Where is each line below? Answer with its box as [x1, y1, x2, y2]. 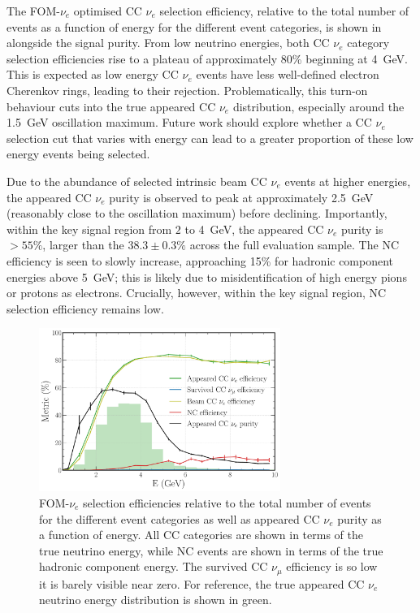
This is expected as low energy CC [6, 66, 179, 83]
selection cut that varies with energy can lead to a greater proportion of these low [6, 129, 414, 146]
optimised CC [73, 2, 142, 19]
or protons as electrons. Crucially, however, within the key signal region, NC [6, 284, 387, 301]
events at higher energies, [284, 172, 411, 189]
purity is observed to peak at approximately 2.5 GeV [109, 188, 374, 205]
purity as [337, 510, 382, 527]
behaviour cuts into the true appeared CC [6, 97, 216, 114]
